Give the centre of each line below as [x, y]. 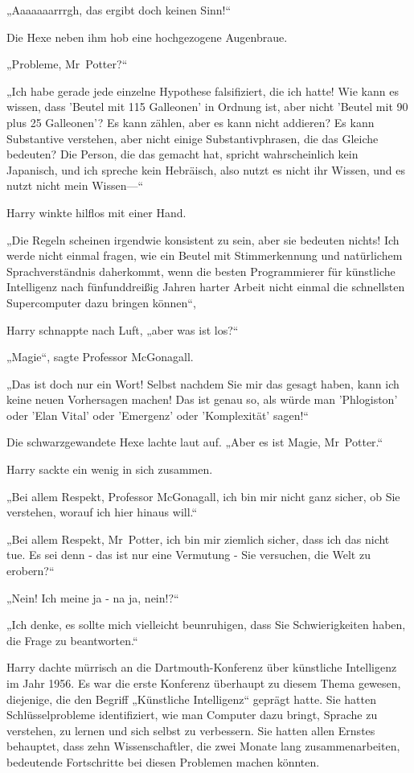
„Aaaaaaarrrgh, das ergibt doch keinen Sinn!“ [119, 10]
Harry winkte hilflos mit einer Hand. [96, 212]
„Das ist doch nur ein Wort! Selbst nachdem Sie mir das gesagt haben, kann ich [203, 383]
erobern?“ [31, 571]
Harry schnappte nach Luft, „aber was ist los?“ [123, 329]
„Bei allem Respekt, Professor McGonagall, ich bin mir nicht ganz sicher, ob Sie [203, 496]
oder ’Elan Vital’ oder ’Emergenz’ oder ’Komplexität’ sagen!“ [158, 415]
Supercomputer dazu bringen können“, [101, 302]
